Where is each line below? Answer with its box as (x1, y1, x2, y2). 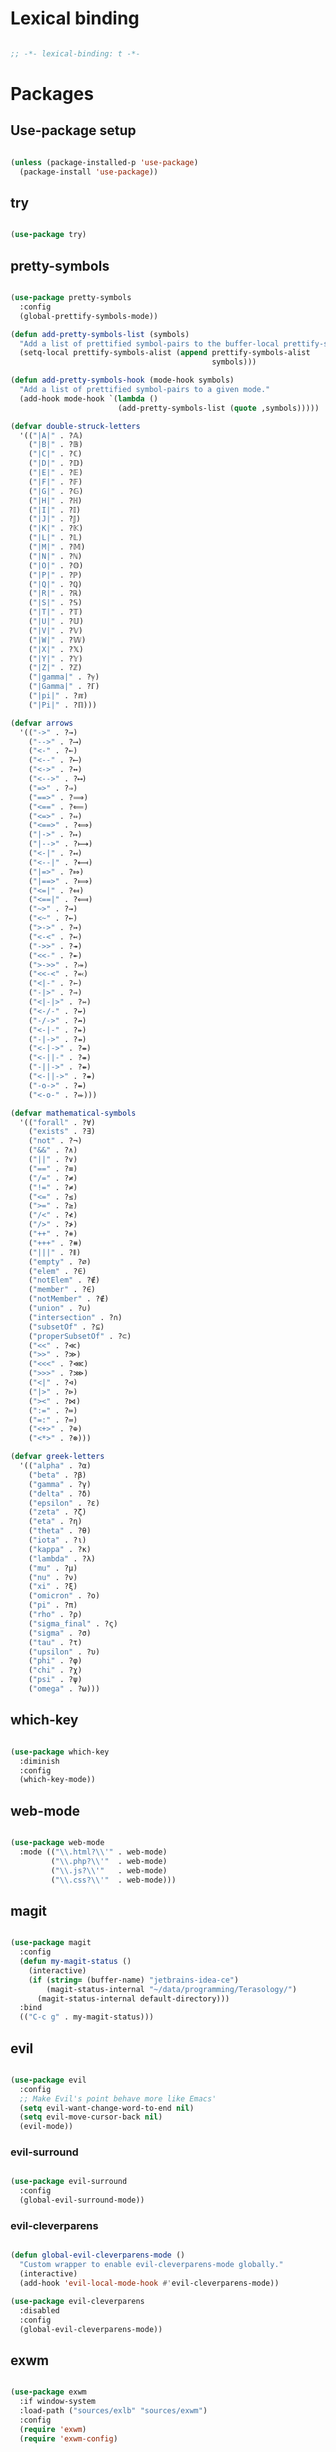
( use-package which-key (10, 1747, 110, 1757)
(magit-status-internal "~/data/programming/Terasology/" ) (46, 1984, 298, 1994)
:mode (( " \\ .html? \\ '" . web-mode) (19, 1847, 168, 1857)
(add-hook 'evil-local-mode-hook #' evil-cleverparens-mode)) (19, 2278, 280, 2289)
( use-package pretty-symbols (10, 293, 132, 303)
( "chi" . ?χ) (28, 1665, 83, 1676)
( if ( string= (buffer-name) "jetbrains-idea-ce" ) (28, 1975, 240, 1985)
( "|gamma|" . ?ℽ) (28, 672, 100, 682)
